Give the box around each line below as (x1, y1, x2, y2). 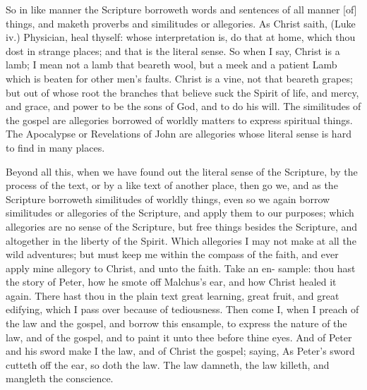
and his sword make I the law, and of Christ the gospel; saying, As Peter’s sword (6, 343, 355, 358)
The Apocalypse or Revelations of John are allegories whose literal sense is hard (6, 126, 351, 141)
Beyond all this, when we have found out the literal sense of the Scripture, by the (6, 164, 358, 178)
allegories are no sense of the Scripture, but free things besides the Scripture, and (6, 219, 358, 233)
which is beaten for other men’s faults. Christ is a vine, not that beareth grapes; (6, 71, 353, 85)
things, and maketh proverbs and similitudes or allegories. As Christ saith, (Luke (6, 16, 356, 30)
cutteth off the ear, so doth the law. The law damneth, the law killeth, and (6, 357, 330, 372)
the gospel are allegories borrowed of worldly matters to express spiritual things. (6, 112, 353, 127)
